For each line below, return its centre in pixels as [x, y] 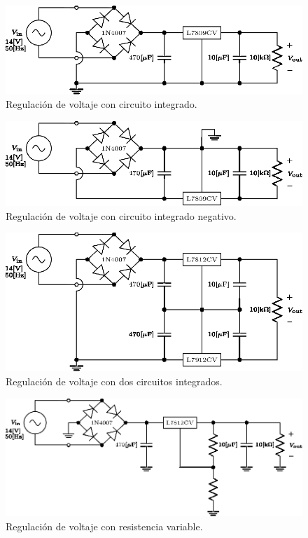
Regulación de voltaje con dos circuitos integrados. [114, 381]
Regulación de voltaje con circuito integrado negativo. [121, 215]
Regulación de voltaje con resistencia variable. [104, 526]
